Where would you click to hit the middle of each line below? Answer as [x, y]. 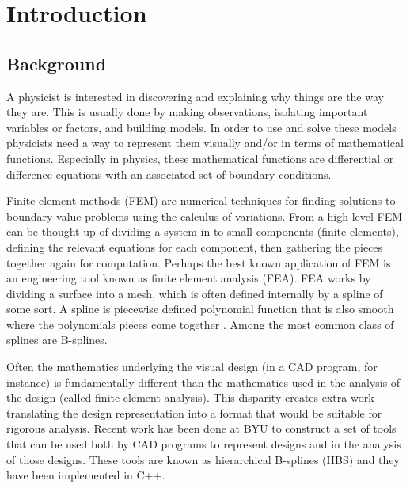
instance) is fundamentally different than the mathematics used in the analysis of [203, 382]
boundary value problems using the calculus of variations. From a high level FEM [205, 216]
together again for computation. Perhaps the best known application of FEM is [199, 262]
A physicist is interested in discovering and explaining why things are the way [195, 96]
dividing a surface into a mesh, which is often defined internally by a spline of [195, 293]
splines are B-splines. [57, 340]
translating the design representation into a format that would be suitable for [194, 412]
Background [57, 63]
